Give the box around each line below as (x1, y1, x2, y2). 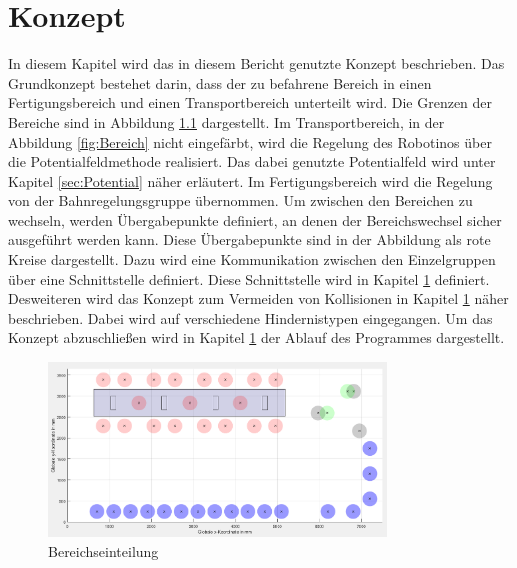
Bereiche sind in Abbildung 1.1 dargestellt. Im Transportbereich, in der (8, 111, 445, 132)
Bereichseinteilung (48, 541, 159, 562)
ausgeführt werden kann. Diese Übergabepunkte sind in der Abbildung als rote (8, 229, 491, 250)
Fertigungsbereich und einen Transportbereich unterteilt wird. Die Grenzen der (8, 92, 493, 113)
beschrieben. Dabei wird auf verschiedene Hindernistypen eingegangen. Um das (8, 307, 493, 328)
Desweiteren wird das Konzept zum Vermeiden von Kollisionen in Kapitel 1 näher (8, 288, 509, 309)
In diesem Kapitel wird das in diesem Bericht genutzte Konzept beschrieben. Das (8, 53, 505, 74)
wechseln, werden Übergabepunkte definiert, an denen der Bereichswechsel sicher (8, 209, 502, 230)
